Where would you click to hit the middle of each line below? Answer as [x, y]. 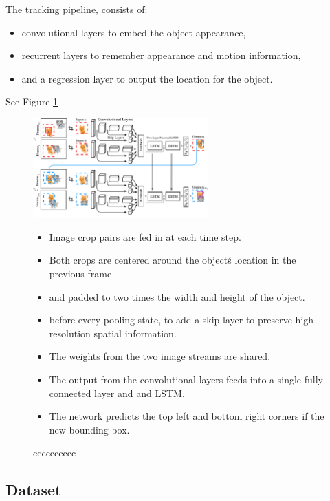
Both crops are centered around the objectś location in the [173, 260]
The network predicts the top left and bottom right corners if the [187, 416]
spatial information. [135, 333]
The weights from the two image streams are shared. [160, 356]
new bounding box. [89, 429]
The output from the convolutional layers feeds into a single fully [186, 380]
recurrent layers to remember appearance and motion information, [161, 55]
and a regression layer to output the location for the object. [147, 78]
